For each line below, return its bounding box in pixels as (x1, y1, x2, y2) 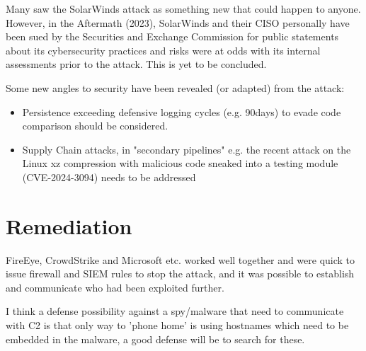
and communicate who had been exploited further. (6, 280, 224, 294)
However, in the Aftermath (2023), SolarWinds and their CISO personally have (6, 15, 350, 30)
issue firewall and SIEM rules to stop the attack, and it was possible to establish (6, 266, 355, 281)
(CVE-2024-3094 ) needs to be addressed (22, 169, 196, 184)
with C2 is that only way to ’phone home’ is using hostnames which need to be (6, 318, 349, 333)
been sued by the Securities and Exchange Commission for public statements (6, 29, 339, 44)
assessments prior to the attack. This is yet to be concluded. (6, 57, 267, 71)
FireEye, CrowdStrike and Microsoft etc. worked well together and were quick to (6, 252, 355, 267)
